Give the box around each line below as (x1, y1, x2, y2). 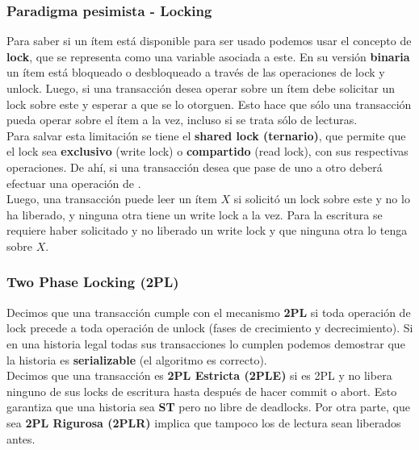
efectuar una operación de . (6, 174, 141, 191)
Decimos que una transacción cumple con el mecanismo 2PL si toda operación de (6, 303, 411, 320)
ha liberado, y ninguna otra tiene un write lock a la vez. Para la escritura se (6, 206, 383, 223)
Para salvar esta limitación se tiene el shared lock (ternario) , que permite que (6, 127, 406, 144)
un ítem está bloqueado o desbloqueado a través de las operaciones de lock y (6, 64, 385, 81)
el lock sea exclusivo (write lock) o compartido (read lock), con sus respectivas (6, 143, 409, 160)
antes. (6, 430, 36, 447)
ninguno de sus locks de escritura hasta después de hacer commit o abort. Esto (6, 382, 397, 399)
